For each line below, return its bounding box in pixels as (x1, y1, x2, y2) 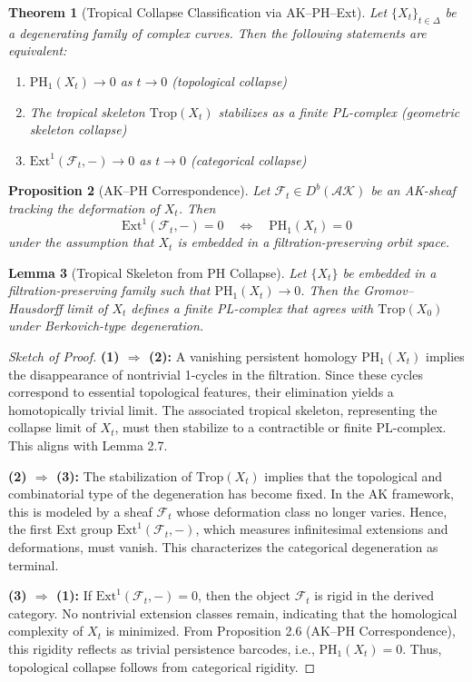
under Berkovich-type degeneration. (8, 316, 204, 335)
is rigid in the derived (314, 586, 434, 605)
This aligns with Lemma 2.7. (8, 435, 168, 454)
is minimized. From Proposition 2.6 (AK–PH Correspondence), (105, 621, 456, 640)
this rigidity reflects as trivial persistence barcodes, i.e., (8, 638, 315, 657)
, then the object (198, 586, 290, 605)
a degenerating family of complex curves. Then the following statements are (8, 23, 427, 42)
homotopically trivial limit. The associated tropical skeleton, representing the (8, 400, 438, 419)
